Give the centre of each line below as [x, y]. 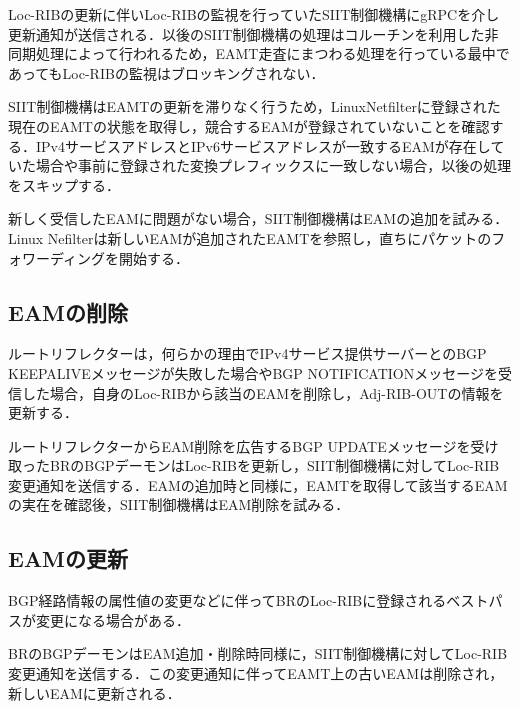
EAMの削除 [68, 311]
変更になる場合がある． [112, 619]
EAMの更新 [68, 558]
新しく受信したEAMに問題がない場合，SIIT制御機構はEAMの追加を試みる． [258, 218]
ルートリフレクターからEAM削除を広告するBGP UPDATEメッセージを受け [253, 445]
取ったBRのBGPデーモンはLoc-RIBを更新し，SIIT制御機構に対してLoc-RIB [254, 465]
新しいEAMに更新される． [94, 692]
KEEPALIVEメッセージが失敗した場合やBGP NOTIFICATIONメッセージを [253, 372]
